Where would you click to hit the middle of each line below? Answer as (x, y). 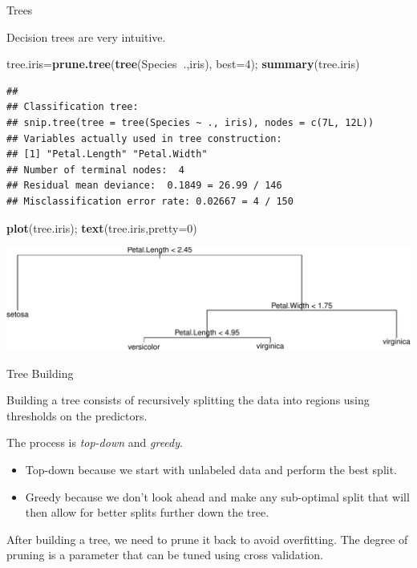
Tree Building (40, 373)
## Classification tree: (73, 107)
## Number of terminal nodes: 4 (95, 170)
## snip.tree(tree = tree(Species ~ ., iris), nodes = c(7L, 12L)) (190, 122)
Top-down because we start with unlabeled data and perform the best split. (211, 470)
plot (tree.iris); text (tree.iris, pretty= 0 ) (102, 227)
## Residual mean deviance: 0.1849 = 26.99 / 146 (144, 186)
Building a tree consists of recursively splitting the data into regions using (188, 400)
